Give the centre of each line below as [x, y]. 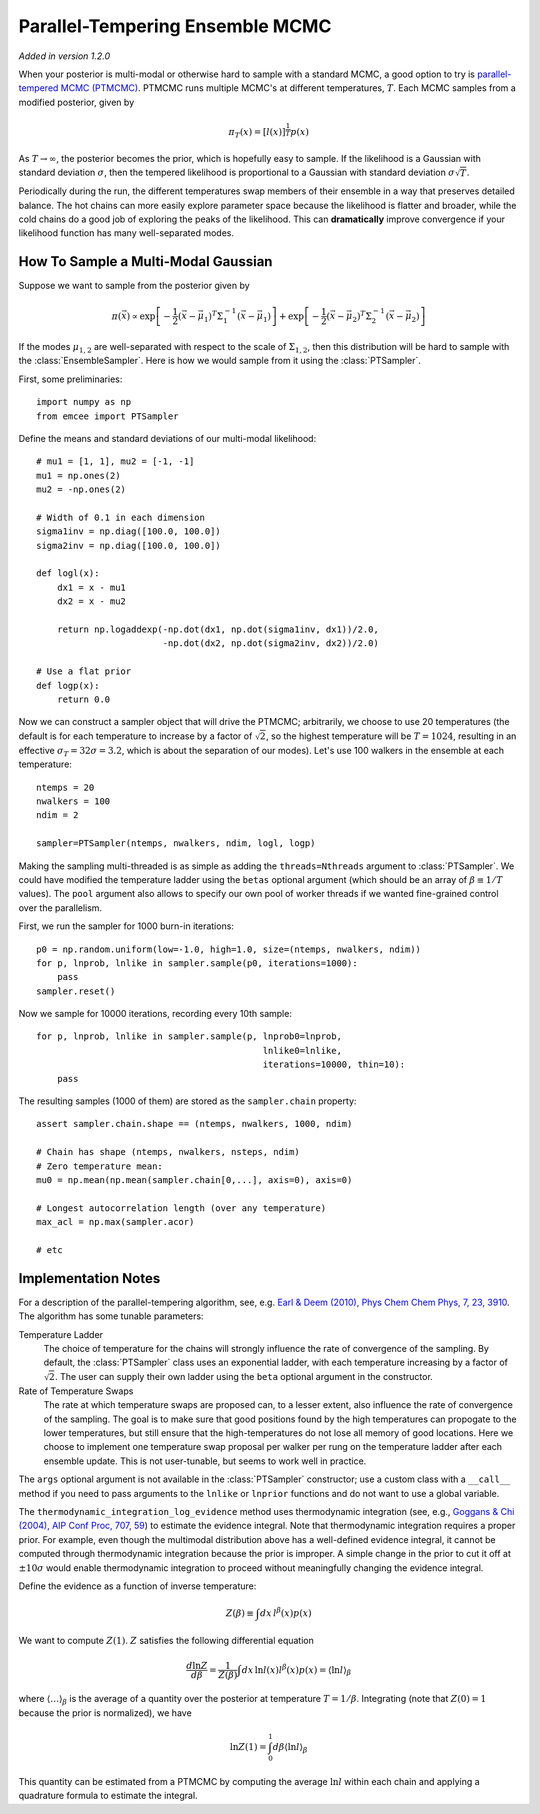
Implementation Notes [89, 1278]
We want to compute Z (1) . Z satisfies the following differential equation [166, 1641]
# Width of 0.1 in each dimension [120, 517]
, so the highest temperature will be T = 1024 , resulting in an [391, 736]
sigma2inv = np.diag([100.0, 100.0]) [129, 545]
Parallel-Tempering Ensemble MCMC [175, 26]
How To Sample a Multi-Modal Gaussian [145, 261]
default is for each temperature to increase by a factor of [135, 736]
